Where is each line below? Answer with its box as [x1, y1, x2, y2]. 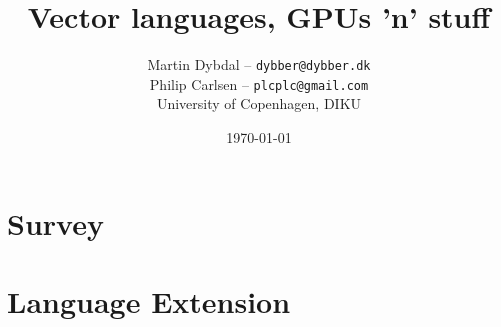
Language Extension [7, 281, 291, 321]
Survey [7, 202, 104, 243]
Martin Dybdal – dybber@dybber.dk [147, 54, 371, 75]
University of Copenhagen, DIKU [156, 93, 362, 114]
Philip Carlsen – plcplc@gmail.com [149, 73, 369, 94]
